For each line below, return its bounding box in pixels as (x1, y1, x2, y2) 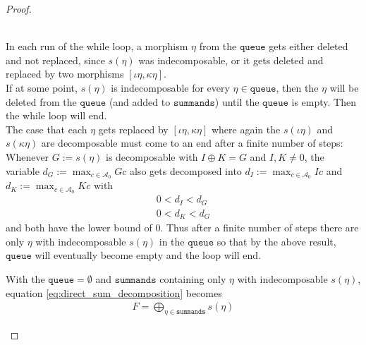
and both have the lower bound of (6, 220, 152, 235)
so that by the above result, (216, 234, 336, 248)
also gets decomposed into (129, 163, 242, 178)
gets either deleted (269, 39, 348, 54)
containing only (159, 272, 226, 286)
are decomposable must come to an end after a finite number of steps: (41, 135, 343, 150)
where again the (211, 121, 281, 136)
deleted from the (6, 94, 77, 109)
